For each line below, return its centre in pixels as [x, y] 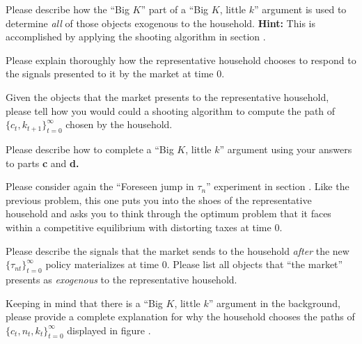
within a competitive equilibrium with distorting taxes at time [139, 227]
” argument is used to [300, 9]
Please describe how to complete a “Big [90, 149]
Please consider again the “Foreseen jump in [100, 186]
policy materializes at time [102, 264]
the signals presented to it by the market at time [110, 73]
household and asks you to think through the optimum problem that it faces [168, 213]
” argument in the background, [274, 303]
